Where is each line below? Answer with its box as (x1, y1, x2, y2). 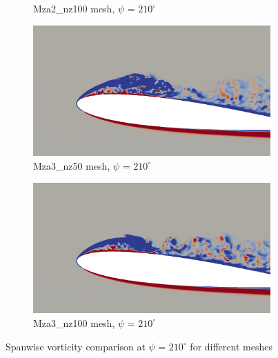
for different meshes (190, 339, 272, 353)
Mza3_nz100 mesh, (33, 315, 115, 330)
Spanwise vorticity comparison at (6, 339, 146, 353)
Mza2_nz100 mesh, (33, 1, 115, 15)
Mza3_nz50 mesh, (33, 158, 110, 172)
